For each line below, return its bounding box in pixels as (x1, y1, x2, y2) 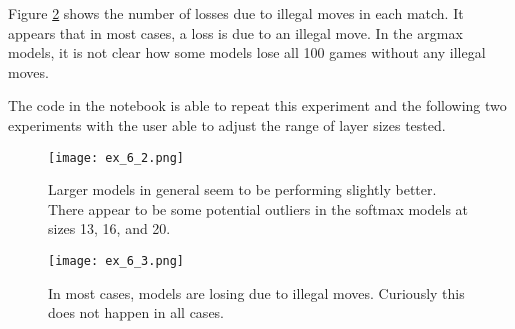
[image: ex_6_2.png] (48, 150, 185, 165)
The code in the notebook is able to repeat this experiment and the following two (8, 95, 507, 116)
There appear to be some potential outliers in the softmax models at (48, 198, 469, 219)
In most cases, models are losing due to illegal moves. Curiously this (48, 282, 465, 303)
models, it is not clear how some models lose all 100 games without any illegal (8, 42, 486, 63)
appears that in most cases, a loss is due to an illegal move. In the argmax (8, 22, 463, 43)
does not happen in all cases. (48, 302, 225, 323)
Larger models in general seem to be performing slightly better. (48, 179, 437, 200)
